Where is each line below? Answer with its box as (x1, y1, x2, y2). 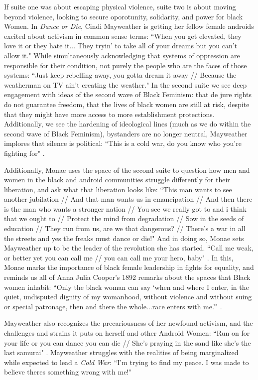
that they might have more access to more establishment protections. (4, 109, 215, 119)
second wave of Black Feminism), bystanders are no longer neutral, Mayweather (4, 128, 248, 138)
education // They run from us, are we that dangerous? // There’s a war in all (4, 223, 246, 234)
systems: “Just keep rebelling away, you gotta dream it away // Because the (4, 70, 237, 80)
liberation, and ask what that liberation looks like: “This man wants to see (4, 184, 232, 194)
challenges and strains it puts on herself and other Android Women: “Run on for (4, 328, 250, 338)
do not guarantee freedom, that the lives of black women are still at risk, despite (4, 99, 250, 109)
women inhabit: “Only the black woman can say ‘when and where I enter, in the (4, 281, 249, 292)
